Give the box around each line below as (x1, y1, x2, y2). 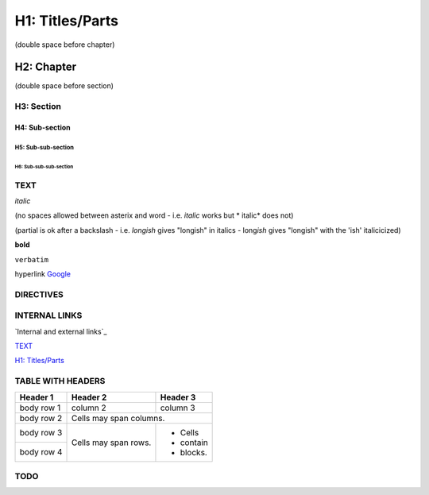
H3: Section (14, 101, 61, 112)
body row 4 (19, 446, 63, 457)
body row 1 (19, 402, 61, 413)
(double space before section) (14, 81, 114, 91)
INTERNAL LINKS (14, 310, 83, 321)
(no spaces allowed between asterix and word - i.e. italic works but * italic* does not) (14, 211, 294, 220)
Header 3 (160, 392, 196, 403)
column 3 (160, 402, 195, 413)
